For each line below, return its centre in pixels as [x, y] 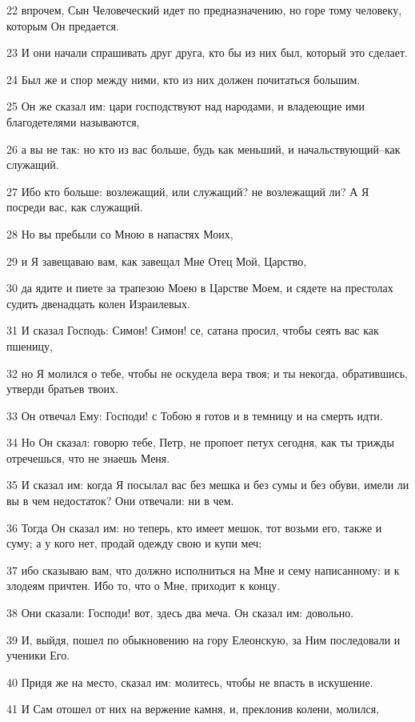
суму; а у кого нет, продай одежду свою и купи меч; [134, 543]
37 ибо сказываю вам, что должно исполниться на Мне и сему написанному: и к [203, 570]
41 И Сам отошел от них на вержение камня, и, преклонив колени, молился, [193, 709]
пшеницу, [30, 345]
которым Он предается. [63, 25]
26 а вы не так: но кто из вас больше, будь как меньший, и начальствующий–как [204, 148]
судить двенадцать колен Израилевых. [98, 303]
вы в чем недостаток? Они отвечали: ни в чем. [120, 501]
